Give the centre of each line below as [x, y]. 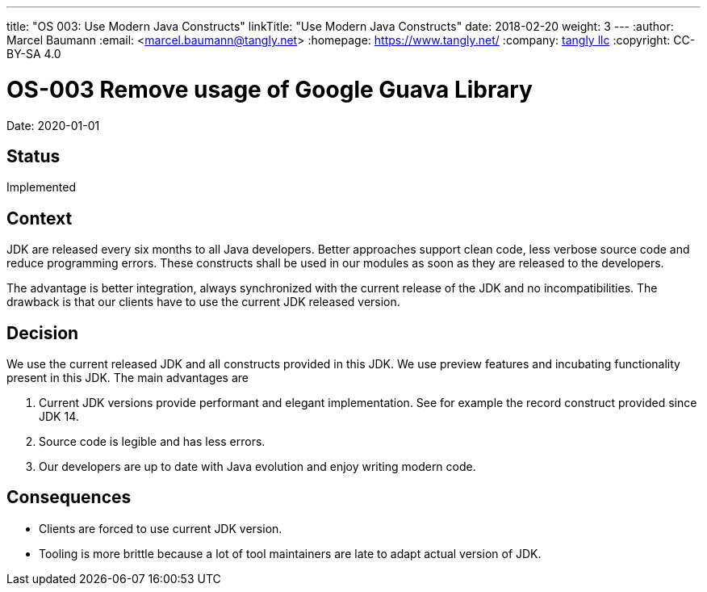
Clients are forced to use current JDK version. [161, 528]
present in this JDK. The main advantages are [128, 378]
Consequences [69, 498]
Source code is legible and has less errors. [152, 442]
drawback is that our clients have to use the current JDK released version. [203, 302]
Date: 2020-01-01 [53, 125]
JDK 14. [59, 417]
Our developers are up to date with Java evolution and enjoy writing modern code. [257, 467]
